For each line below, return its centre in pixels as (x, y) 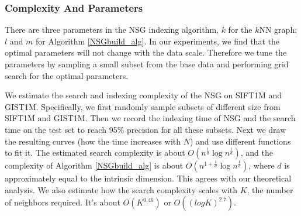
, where (262, 165)
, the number (270, 189)
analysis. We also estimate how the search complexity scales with (121, 189)
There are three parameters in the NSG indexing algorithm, (112, 30)
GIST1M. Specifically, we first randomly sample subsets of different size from (143, 106)
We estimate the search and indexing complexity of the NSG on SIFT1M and (143, 95)
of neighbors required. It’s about (63, 202)
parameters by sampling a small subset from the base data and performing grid (147, 64)
